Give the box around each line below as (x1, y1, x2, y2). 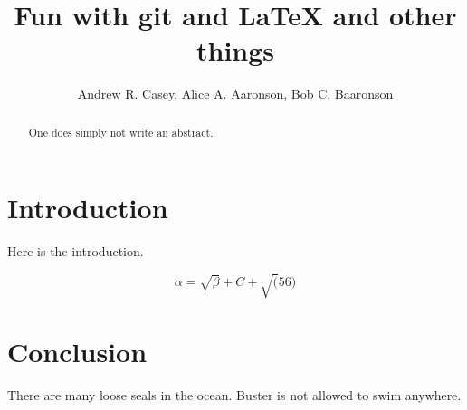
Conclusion (7, 332, 148, 369)
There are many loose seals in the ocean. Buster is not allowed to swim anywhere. (7, 385, 462, 404)
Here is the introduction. (7, 242, 144, 261)
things (195, 32, 275, 69)
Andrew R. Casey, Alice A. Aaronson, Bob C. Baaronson (77, 84, 394, 103)
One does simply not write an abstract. (28, 124, 214, 139)
